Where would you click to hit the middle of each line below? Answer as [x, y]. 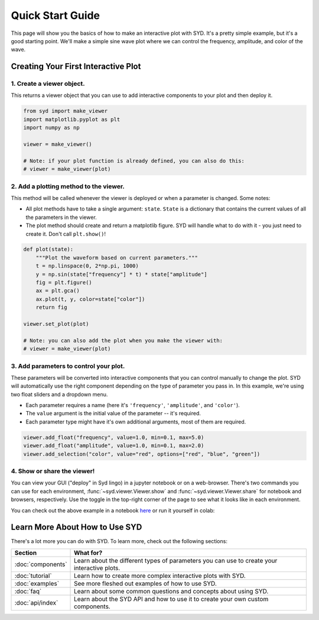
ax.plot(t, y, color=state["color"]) [90, 299]
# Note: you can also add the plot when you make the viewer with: [123, 340]
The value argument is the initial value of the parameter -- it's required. [113, 414]
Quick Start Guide [56, 15]
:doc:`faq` [28, 591]
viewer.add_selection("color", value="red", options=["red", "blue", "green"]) [142, 454]
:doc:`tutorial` [33, 576]
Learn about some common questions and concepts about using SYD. [171, 591]
